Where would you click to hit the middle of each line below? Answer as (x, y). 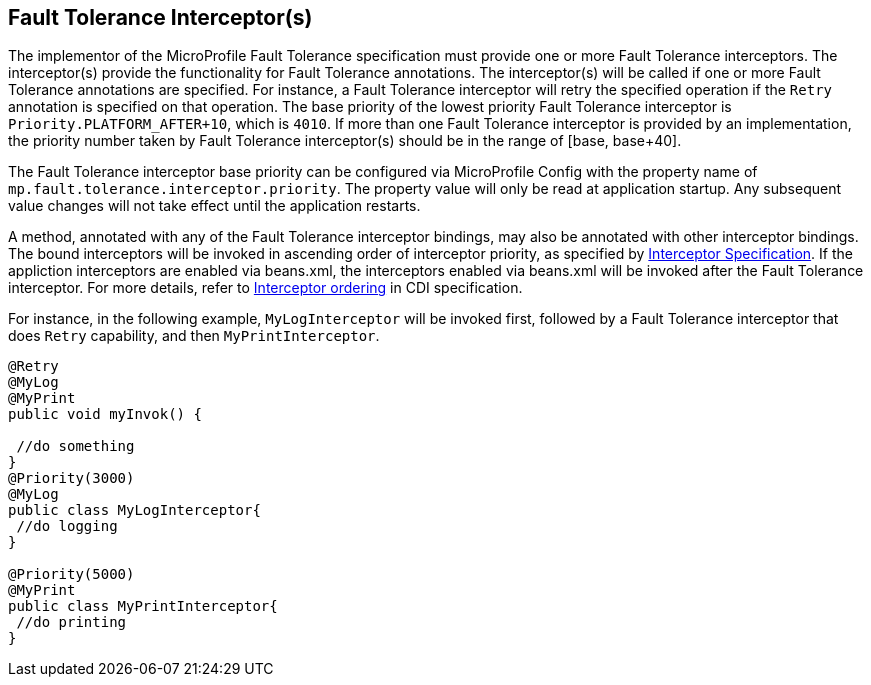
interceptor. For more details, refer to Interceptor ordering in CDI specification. (265, 288)
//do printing (71, 622)
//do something (75, 446)
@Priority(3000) (71, 478)
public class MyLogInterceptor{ (134, 510)
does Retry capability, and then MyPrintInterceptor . (194, 336)
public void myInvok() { (105, 414)
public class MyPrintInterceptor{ (143, 606)
